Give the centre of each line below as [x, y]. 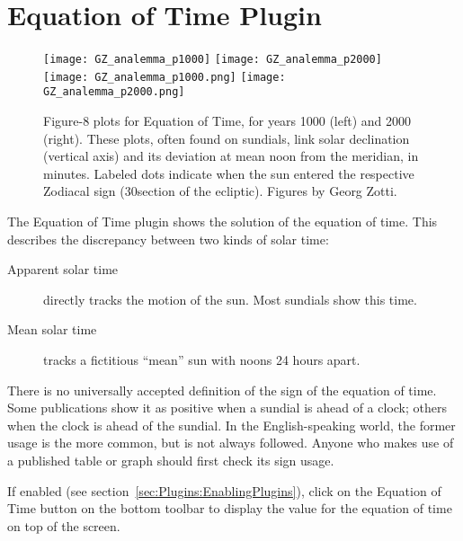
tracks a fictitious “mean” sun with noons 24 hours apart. [202, 360]
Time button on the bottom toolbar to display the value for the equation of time [230, 508]
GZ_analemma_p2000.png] [114, 92]
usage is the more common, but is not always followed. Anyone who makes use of [231, 443]
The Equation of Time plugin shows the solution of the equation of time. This [223, 222]
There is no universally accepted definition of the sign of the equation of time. [222, 390]
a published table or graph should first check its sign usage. [171, 460]
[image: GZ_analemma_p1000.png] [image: [165, 77]
